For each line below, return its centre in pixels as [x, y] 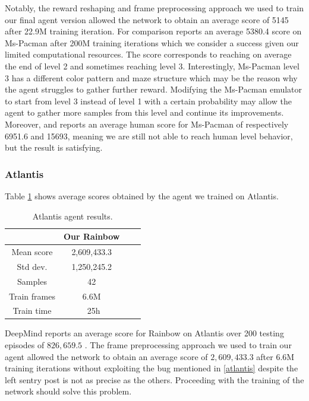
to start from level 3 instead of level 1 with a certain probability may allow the [148, 101]
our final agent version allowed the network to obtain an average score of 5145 [147, 19]
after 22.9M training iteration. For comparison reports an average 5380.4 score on [153, 31]
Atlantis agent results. [72, 216]
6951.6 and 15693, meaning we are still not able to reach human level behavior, [149, 136]
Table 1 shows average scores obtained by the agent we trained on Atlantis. [142, 195]
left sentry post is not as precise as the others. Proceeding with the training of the [154, 379]
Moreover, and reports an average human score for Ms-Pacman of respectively [147, 124]
